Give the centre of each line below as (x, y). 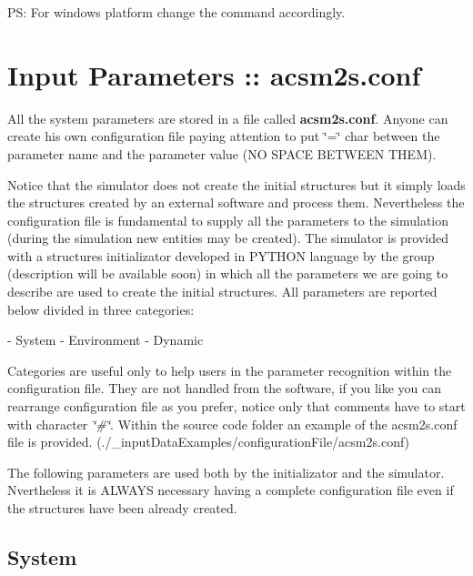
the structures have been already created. (122, 508)
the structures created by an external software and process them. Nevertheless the (236, 202)
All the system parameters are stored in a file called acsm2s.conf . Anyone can (228, 118)
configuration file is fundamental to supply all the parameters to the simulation (228, 220)
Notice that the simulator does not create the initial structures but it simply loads (236, 184)
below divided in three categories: (101, 309)
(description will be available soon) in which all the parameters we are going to (228, 273)
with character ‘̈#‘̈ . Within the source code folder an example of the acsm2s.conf (232, 424)
